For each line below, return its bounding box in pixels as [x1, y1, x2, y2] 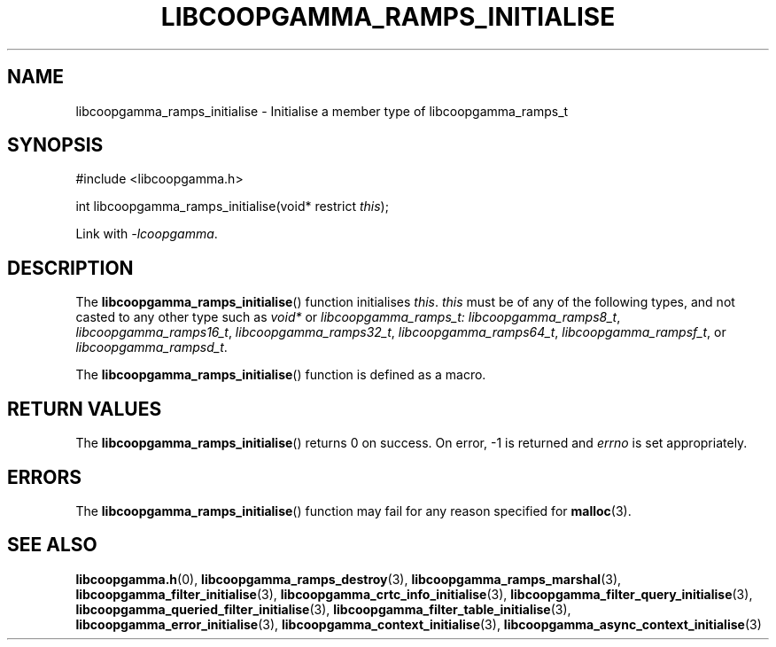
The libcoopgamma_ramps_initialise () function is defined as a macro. [75, 367, 486, 383]
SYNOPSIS [7, 134, 104, 157]
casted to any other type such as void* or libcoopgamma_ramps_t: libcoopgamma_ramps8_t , [75, 309, 621, 325]
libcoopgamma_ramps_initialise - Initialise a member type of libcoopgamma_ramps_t [75, 103, 569, 119]
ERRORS [7, 465, 82, 488]
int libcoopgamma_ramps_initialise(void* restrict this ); [75, 199, 389, 214]
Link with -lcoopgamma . [75, 226, 218, 242]
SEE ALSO [7, 534, 97, 557]
